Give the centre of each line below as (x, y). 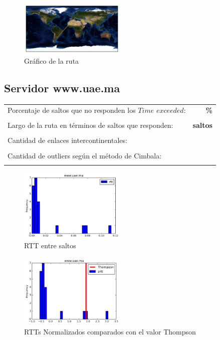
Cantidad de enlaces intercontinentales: (67, 140)
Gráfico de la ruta (52, 60)
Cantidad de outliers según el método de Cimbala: (85, 155)
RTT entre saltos (50, 245)
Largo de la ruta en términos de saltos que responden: (90, 125)
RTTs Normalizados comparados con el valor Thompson (110, 331)
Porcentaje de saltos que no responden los (72, 110)
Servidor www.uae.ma (62, 88)
